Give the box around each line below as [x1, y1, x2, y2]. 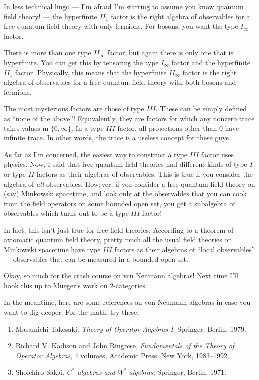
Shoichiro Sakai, [15, 367, 65, 377]
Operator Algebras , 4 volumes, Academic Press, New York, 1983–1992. [15, 350, 229, 360]
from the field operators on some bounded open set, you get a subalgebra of [4, 198, 235, 208]
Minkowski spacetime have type [4, 244, 101, 254]
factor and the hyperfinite [171, 57, 250, 67]
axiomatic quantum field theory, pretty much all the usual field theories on [4, 234, 232, 245]
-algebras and [75, 367, 115, 377]
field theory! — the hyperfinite [4, 11, 97, 21]
